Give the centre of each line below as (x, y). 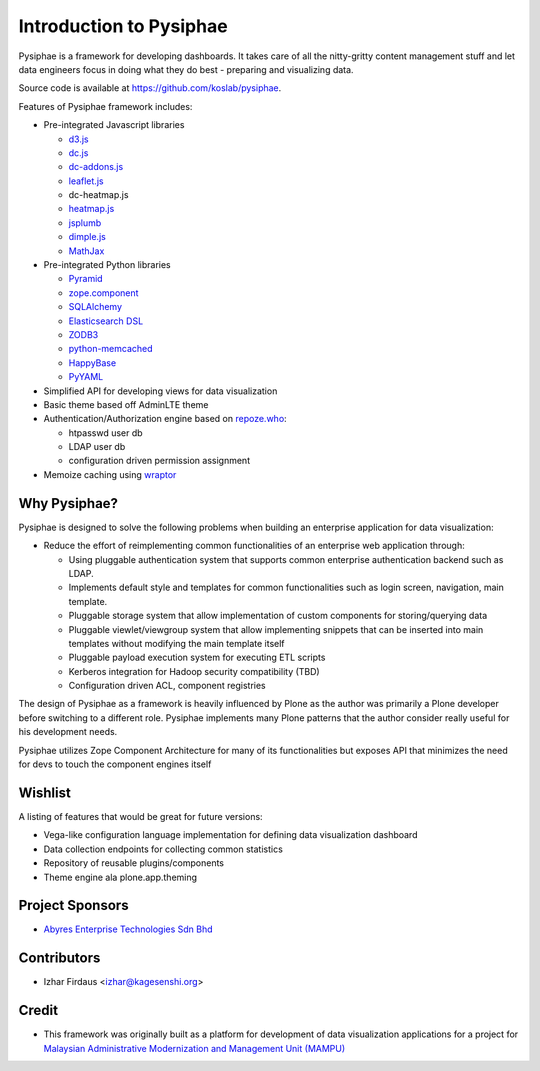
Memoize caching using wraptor (110, 474)
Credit (38, 1010)
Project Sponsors (73, 905)
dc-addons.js (96, 167)
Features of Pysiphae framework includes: (105, 106)
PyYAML (86, 377)
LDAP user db (97, 447)
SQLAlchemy (95, 307)
